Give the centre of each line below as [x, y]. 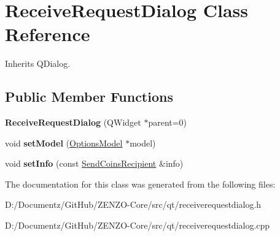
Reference [48, 34]
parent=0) [168, 122]
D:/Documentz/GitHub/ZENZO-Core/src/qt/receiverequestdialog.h [133, 204]
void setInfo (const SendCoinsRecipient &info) [94, 163]
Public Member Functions [89, 97]
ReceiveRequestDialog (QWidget [73, 122]
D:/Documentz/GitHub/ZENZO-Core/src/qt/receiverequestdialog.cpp [138, 225]
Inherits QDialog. [38, 63]
